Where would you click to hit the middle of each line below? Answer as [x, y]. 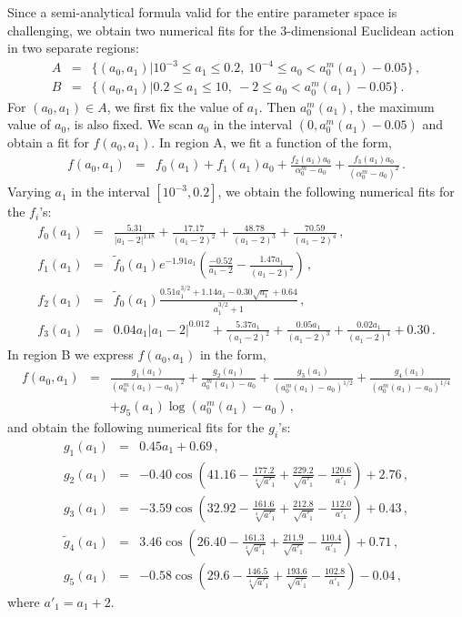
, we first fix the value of [175, 106]
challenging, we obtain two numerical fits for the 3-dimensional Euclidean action [231, 30]
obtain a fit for [48, 142]
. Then [277, 106]
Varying [29, 192]
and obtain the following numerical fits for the [136, 426]
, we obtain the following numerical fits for [336, 192]
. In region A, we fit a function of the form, [271, 142]
